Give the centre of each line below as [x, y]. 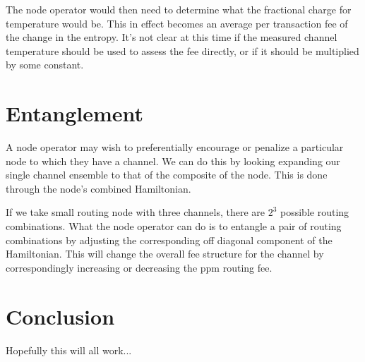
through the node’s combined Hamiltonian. [98, 188]
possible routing [315, 212]
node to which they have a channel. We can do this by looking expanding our [173, 161]
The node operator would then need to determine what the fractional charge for [179, 9]
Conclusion [60, 316]
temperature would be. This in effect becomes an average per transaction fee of [177, 23]
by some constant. [45, 65]
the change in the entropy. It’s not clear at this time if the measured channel [172, 37]
